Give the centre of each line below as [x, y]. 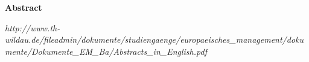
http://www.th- [33, 27]
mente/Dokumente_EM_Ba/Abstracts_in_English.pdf [106, 51]
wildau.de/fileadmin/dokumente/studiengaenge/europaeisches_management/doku [154, 39]
